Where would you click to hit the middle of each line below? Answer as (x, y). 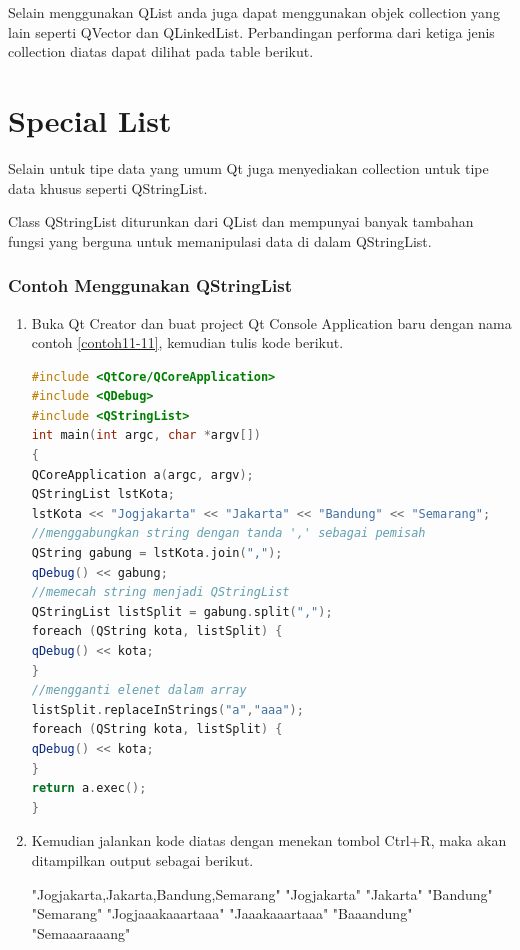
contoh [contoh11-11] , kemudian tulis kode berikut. (187, 342)
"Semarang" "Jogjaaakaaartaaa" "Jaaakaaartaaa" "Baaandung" (222, 913)
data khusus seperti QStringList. (108, 187)
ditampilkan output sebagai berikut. (142, 859)
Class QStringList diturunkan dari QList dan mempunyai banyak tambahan (241, 221)
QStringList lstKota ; (103, 494)
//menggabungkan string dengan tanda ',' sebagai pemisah (228, 533)
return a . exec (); (89, 788)
